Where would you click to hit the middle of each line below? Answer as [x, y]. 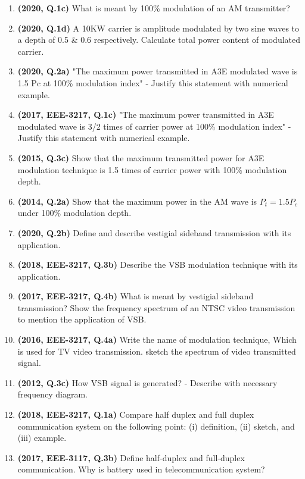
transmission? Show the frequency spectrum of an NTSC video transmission [156, 307]
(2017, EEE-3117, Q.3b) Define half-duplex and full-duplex [131, 457]
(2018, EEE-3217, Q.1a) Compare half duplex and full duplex [136, 414]
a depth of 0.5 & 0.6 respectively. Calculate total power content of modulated [159, 40]
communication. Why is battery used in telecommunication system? [141, 469]
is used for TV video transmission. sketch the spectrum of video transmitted [157, 351]
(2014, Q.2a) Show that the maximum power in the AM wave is [137, 201]
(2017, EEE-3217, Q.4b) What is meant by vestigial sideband [136, 296]
